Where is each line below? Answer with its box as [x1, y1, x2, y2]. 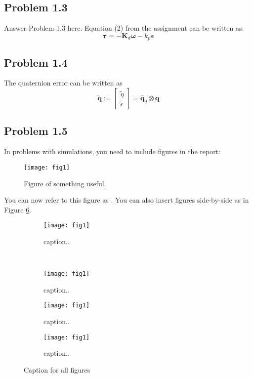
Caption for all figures [24, 364, 90, 375]
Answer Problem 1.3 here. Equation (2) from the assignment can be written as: [4, 23, 244, 33]
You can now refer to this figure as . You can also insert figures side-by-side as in [4, 195, 249, 205]
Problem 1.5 [4, 123, 68, 138]
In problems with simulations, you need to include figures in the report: [4, 146, 220, 157]
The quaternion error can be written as [4, 78, 123, 88]
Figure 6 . [4, 204, 32, 214]
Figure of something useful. [24, 178, 106, 188]
